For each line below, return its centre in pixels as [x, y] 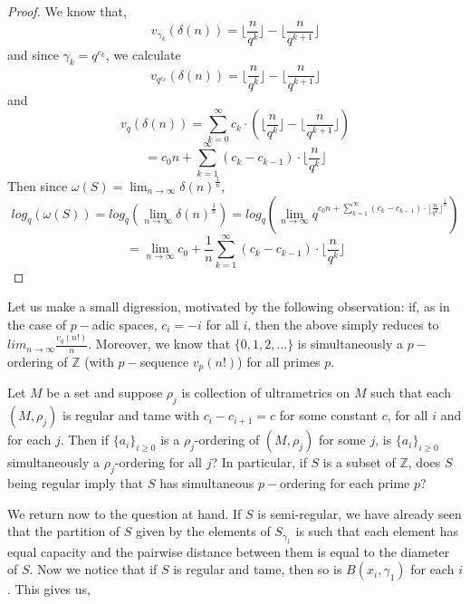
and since [33, 54]
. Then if [84, 440]
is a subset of [359, 462]
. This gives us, [49, 589]
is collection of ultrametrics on [266, 393]
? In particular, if [259, 462]
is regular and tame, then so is [258, 569]
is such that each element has [377, 531]
